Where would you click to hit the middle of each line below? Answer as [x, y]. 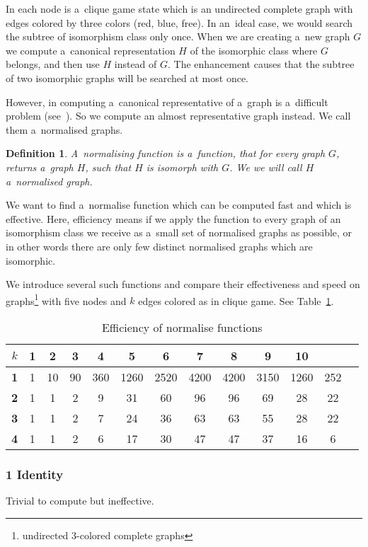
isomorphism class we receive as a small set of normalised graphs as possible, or [179, 232]
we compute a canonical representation [91, 50]
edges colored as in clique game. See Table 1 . [236, 300]
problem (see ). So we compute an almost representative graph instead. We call [178, 116]
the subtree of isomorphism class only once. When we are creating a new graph [178, 36]
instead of [136, 64]
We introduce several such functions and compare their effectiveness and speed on [183, 284]
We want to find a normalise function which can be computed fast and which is [179, 205]
